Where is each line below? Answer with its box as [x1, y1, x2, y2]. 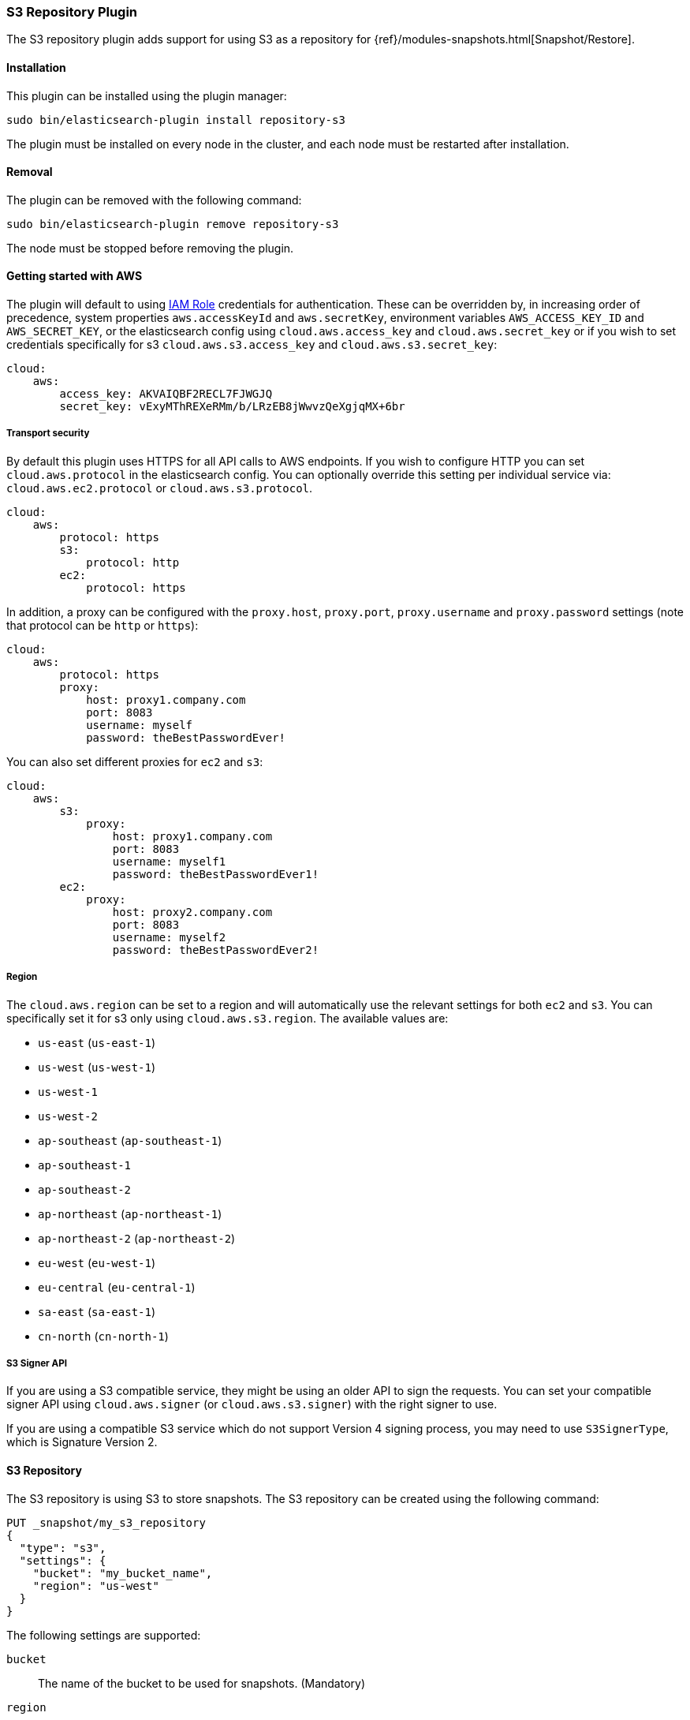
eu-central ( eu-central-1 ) [38, 1280, 196, 1294]
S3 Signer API [6, 1357, 67, 1369]
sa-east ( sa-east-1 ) [38, 1304, 156, 1318]
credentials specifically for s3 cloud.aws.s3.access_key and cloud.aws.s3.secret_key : [6, 338, 498, 352]
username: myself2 [112, 930, 226, 944]
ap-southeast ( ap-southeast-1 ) [38, 1133, 222, 1147]
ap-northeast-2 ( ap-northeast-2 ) [38, 1231, 236, 1245]
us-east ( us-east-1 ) [38, 1035, 156, 1049]
